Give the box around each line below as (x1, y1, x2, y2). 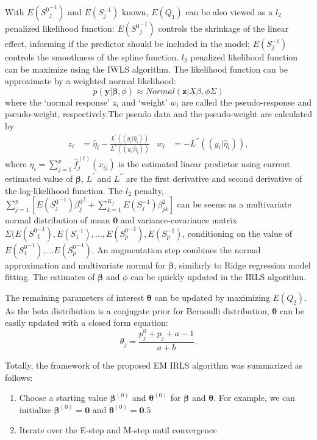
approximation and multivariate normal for (5, 258, 166, 271)
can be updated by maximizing (154, 290, 270, 303)
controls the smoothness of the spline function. (5, 51, 179, 63)
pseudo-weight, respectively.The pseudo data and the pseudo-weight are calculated (5, 107, 312, 120)
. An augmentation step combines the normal (91, 243, 261, 256)
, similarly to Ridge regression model (174, 258, 311, 271)
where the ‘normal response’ (5, 95, 110, 108)
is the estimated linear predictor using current (118, 157, 290, 170)
